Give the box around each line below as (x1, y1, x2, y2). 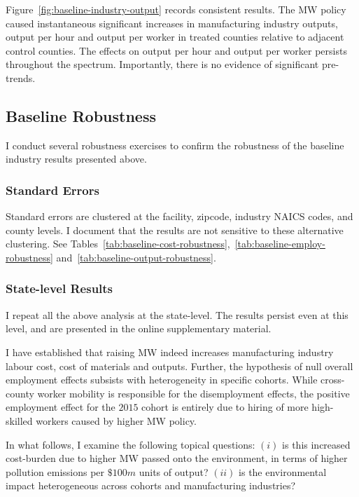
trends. (6, 70, 36, 85)
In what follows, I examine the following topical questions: (6, 437, 255, 451)
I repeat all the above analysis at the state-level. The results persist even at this (6, 307, 349, 322)
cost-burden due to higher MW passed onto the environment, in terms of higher (6, 451, 348, 465)
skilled (6, 413, 33, 428)
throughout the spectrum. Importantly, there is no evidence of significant (6, 57, 319, 72)
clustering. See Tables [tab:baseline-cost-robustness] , (6, 236, 230, 251)
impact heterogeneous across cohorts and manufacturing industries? (6, 478, 296, 493)
